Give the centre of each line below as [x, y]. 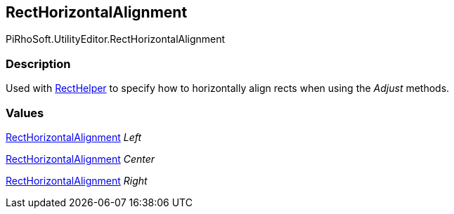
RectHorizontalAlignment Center [80, 159]
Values [25, 113]
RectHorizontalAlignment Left [74, 137]
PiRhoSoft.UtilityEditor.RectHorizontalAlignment [116, 39]
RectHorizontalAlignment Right [77, 180]
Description [38, 63]
